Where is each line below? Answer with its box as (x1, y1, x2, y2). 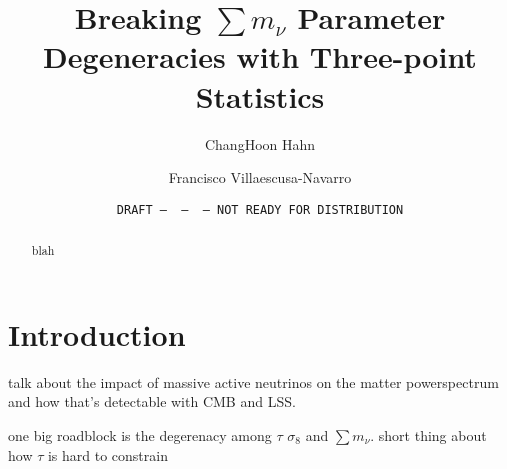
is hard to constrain (47, 444, 168, 465)
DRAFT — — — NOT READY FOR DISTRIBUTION (116, 202, 404, 217)
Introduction (8, 313, 186, 354)
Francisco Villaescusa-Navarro (168, 167, 352, 188)
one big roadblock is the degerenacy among (8, 424, 272, 445)
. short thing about (370, 424, 487, 445)
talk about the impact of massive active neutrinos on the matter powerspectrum (8, 371, 499, 392)
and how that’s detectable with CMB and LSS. (8, 391, 296, 412)
